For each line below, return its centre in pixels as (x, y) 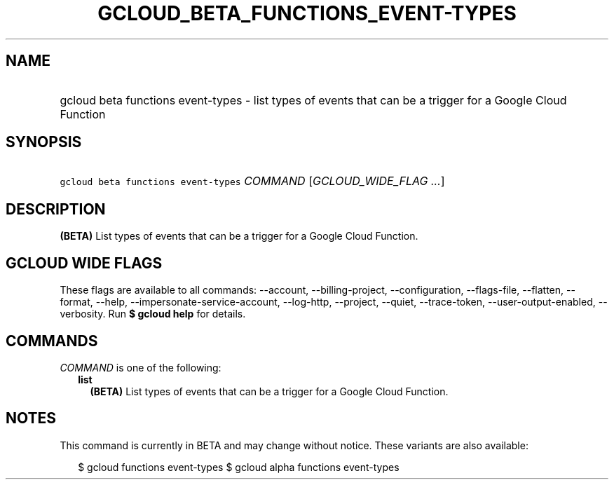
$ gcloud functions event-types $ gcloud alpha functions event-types (239, 467)
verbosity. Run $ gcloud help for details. (153, 314)
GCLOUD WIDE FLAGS (84, 263)
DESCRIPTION (56, 209)
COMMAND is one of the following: (141, 367)
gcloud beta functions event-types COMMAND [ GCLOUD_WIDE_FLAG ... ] (252, 181)
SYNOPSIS (44, 142)
